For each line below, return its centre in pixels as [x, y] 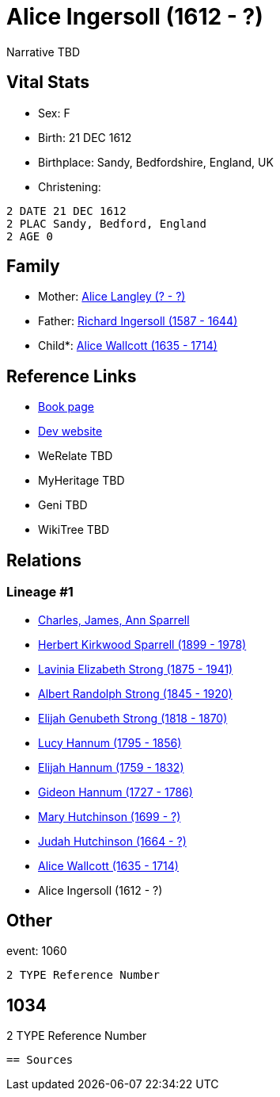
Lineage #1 [40, 592]
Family [33, 267]
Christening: [70, 186]
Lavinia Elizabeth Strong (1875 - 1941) [136, 669]
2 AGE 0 [30, 236]
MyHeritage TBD [81, 481]
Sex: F [54, 113]
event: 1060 [37, 951]
